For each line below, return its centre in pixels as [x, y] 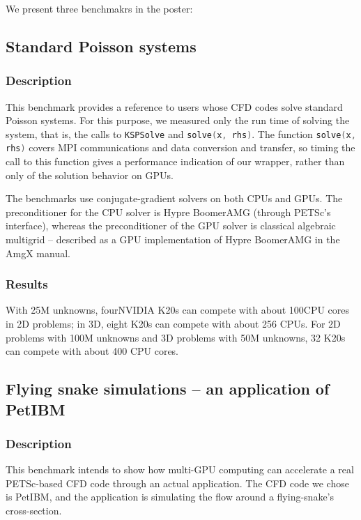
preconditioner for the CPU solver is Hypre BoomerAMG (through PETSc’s [168, 212]
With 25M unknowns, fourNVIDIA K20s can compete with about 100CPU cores [178, 310]
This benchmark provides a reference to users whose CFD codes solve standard [174, 106]
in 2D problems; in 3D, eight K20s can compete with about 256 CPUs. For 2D [173, 324]
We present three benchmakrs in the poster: [99, 8]
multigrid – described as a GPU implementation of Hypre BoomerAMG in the [173, 239]
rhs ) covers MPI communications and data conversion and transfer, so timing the [180, 147]
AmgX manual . [38, 253]
